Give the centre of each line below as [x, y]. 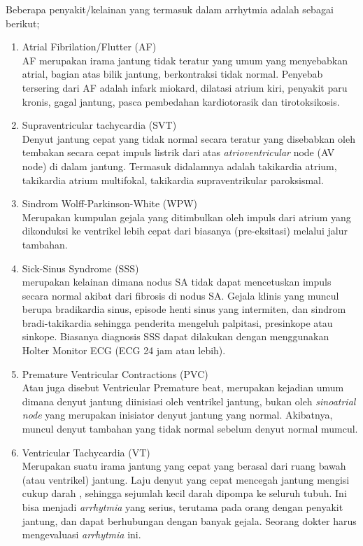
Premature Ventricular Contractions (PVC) [115, 373]
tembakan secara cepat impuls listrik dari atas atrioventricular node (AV [178, 152]
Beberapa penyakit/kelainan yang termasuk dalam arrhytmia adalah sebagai [170, 9]
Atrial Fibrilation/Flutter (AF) [89, 47]
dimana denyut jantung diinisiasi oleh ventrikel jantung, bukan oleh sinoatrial [189, 401]
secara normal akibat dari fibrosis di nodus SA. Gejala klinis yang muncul [180, 295]
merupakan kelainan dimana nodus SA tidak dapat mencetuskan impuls [177, 282]
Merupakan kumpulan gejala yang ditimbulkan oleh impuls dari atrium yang [186, 217]
